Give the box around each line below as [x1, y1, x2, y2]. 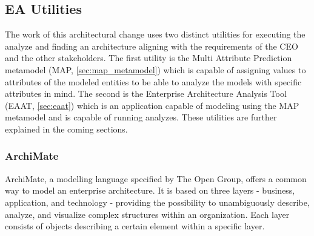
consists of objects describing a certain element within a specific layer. [5, 220, 265, 232]
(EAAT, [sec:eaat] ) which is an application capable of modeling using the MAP [5, 99, 299, 111]
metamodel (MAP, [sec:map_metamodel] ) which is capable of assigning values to [5, 63, 306, 76]
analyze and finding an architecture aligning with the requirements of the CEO [5, 39, 298, 52]
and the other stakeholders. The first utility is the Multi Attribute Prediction [5, 51, 292, 64]
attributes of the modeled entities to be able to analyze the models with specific [5, 75, 302, 88]
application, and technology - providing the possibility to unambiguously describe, [5, 195, 310, 208]
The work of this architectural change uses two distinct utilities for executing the [5, 28, 306, 41]
